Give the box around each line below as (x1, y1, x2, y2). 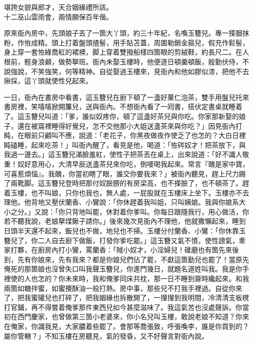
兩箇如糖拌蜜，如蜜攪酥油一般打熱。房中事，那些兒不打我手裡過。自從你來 (4, 283, 242, 293)
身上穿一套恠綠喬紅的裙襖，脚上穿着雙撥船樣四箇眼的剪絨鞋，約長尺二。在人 (4, 47, 249, 57)
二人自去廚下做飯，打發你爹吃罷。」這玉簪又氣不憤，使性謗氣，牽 (37, 235, 246, 245)
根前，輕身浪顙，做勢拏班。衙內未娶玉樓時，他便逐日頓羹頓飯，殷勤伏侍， (4, 56, 242, 66)
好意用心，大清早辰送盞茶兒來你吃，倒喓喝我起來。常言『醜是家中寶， (24, 158, 249, 169)
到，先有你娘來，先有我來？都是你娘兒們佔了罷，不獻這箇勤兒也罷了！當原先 (4, 254, 249, 264)
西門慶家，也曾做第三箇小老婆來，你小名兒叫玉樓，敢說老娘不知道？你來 (17, 311, 249, 322)
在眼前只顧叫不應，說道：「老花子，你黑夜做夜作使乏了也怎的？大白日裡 (17, 130, 246, 140)
